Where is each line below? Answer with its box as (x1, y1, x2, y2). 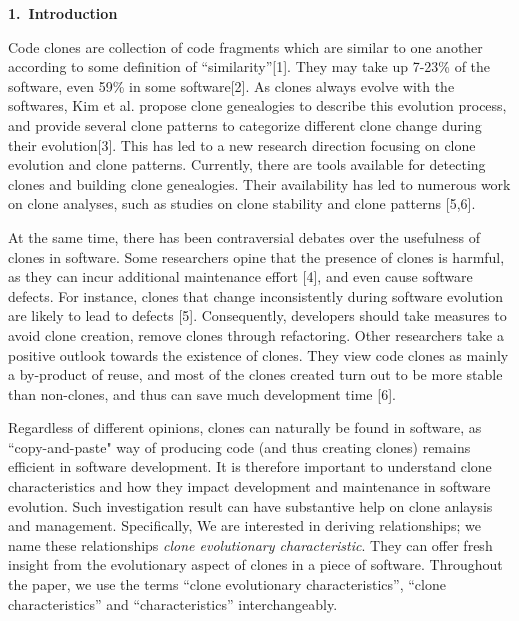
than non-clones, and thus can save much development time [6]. (8, 383, 396, 404)
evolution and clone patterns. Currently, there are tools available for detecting (8, 154, 486, 175)
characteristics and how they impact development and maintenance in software (8, 476, 491, 497)
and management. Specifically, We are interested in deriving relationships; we (8, 515, 481, 536)
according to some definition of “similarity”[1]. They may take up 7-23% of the (8, 56, 491, 77)
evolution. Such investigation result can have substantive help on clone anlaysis (8, 495, 493, 516)
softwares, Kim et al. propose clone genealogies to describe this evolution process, (8, 95, 507, 116)
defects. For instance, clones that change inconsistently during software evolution (8, 285, 504, 306)
